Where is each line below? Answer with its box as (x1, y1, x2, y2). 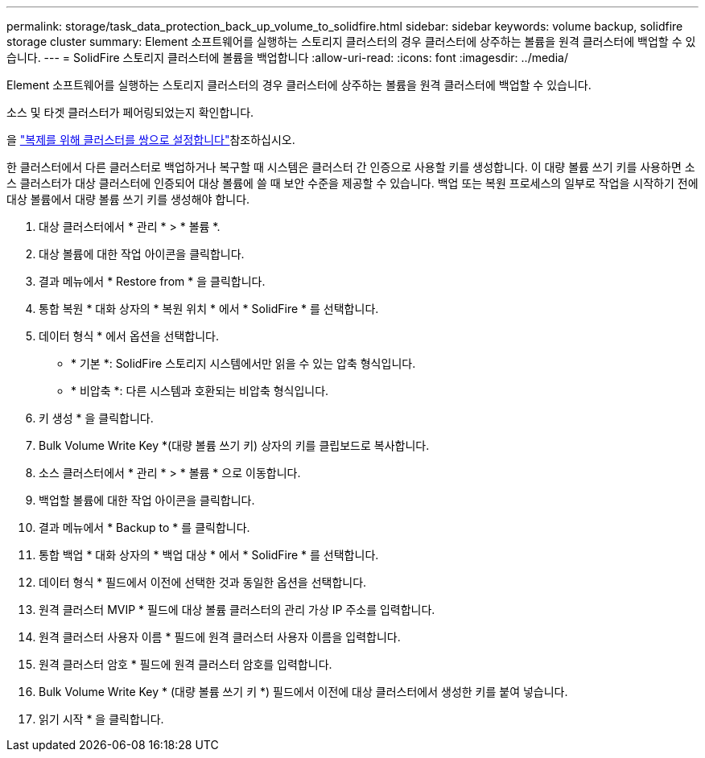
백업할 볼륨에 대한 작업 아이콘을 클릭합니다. (39, 493, 255, 507)
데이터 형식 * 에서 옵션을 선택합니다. (39, 329, 219, 343)
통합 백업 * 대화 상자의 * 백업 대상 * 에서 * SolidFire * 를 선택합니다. (39, 548, 379, 562)
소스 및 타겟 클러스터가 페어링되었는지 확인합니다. (6, 105, 254, 119)
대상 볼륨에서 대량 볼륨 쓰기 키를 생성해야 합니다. (6, 192, 250, 206)
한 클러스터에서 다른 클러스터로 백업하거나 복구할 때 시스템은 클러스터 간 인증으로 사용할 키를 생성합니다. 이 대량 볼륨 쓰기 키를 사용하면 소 (6, 160, 695, 174)
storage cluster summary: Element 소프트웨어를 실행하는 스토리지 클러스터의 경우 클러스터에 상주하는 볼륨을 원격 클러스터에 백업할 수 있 (6, 35, 696, 48)
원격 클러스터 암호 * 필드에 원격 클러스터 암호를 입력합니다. (39, 657, 332, 671)
